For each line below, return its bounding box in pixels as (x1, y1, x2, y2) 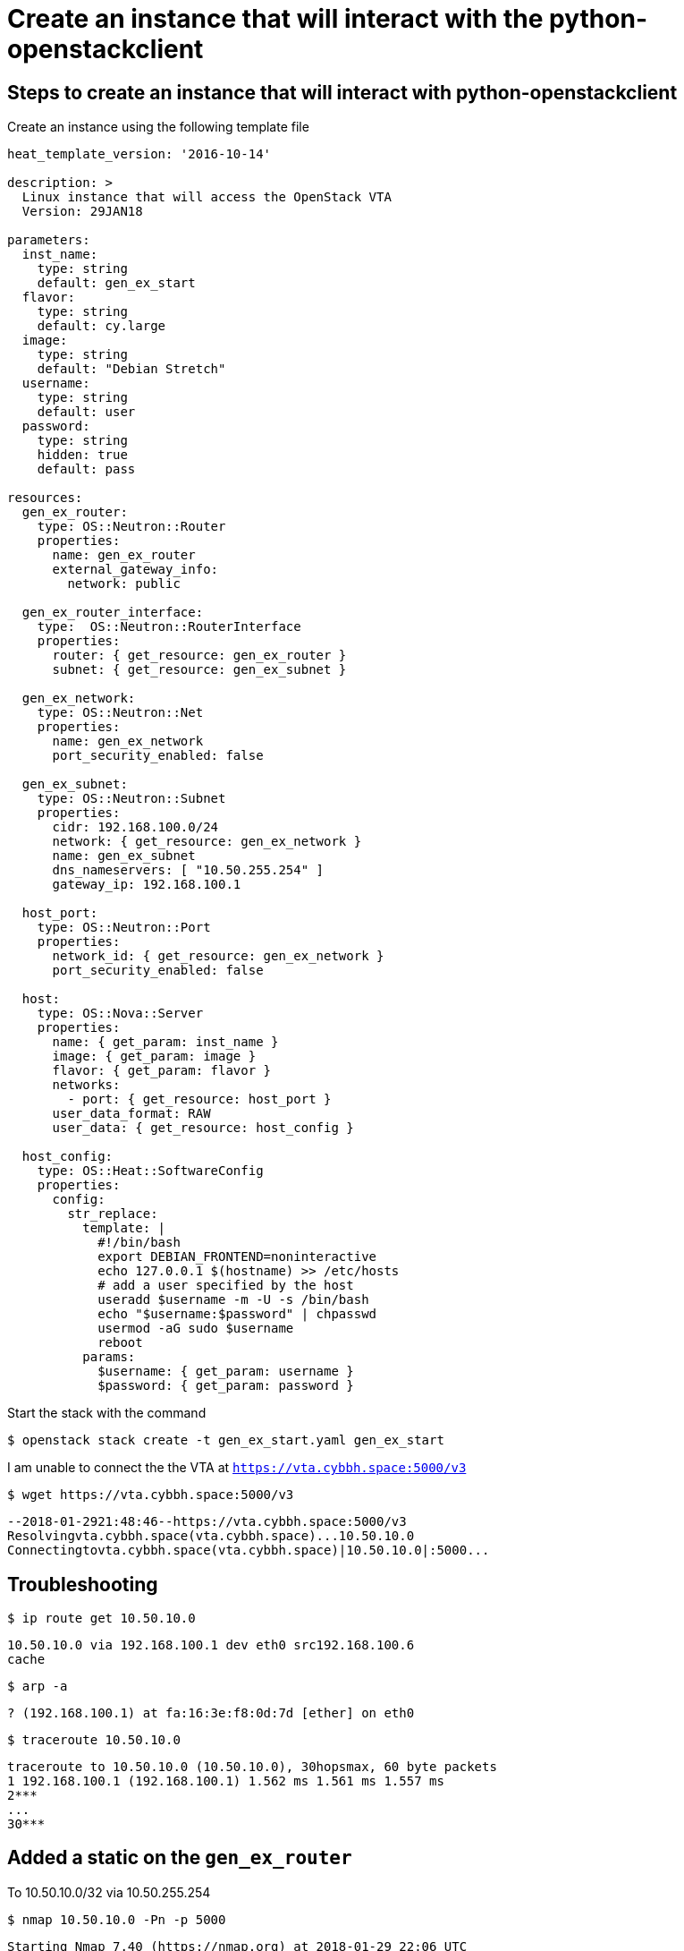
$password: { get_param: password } (97, 1378, 354, 1393)
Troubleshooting (7, 1572, 158, 1596)
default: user (37, 405, 136, 420)
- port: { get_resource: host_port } (67, 1092, 332, 1107)
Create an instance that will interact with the (7, 4, 544, 34)
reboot (97, 1335, 143, 1350)
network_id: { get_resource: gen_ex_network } (52, 949, 384, 964)
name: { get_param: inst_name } (52, 1035, 279, 1050)
